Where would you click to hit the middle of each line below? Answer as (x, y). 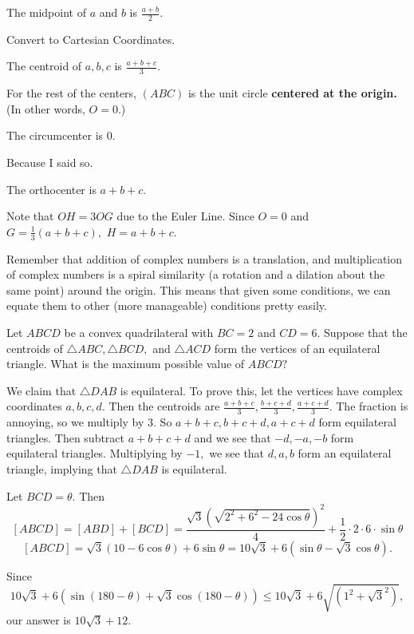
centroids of (35, 348)
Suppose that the (365, 333)
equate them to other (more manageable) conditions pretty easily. (167, 305)
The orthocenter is (51, 189)
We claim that (41, 390)
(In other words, (46, 108)
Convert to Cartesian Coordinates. (91, 39)
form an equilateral (345, 453)
